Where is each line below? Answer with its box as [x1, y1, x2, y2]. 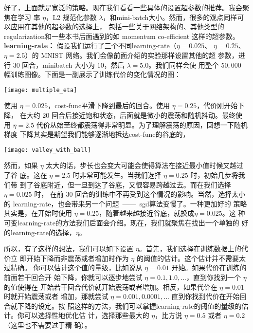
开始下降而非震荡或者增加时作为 [26, 253, 129, 263]
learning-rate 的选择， [11, 227, 76, 237]
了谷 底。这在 [4, 170, 47, 180]
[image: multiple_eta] [4, 86, 77, 93]
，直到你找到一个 [186, 272, 241, 282]
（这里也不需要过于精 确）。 [4, 319, 91, 330]
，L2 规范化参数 [46, 12, 97, 22]
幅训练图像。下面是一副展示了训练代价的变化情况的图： [4, 69, 181, 79]
